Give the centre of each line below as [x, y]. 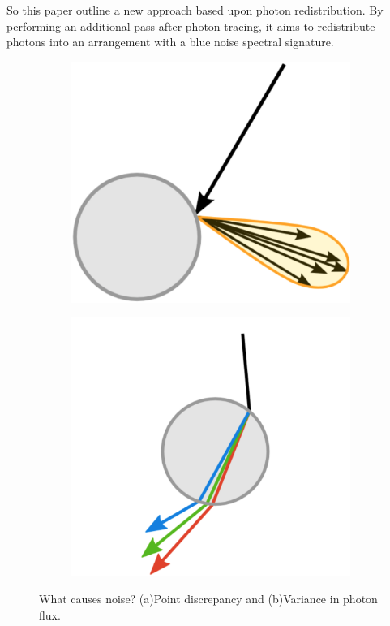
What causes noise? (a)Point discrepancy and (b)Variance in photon [208, 599]
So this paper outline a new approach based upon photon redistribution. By [195, 10]
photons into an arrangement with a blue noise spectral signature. [170, 42]
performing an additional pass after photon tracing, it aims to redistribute [191, 26]
